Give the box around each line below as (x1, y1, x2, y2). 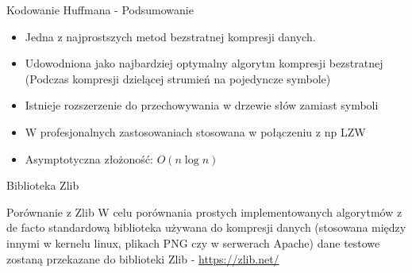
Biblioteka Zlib (6, 177, 79, 194)
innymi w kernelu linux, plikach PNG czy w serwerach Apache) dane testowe (6, 234, 380, 251)
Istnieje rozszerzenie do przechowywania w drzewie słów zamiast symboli (25, 97, 379, 113)
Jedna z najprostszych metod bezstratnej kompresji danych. (25, 28, 316, 44)
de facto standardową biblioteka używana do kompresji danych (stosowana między (6, 219, 406, 236)
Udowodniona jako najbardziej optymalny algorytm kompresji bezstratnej (25, 55, 383, 71)
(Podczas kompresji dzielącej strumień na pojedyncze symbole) (25, 70, 331, 87)
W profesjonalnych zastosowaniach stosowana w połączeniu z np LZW (25, 123, 366, 140)
